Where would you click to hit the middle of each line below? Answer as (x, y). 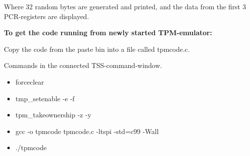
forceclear (30, 81)
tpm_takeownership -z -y (53, 115)
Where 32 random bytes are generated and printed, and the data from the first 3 (125, 6)
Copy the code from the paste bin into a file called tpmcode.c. (97, 49)
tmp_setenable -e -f (45, 98)
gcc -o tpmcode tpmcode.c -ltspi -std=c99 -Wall (87, 131)
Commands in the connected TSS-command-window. (83, 65)
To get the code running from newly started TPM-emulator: (108, 33)
